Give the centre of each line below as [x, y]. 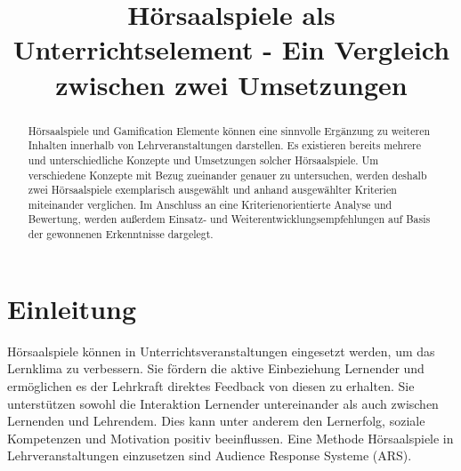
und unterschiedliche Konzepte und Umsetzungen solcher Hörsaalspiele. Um [203, 160]
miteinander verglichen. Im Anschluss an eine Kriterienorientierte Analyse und [210, 204]
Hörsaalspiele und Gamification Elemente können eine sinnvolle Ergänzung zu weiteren [229, 130]
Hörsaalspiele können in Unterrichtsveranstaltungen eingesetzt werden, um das [221, 351]
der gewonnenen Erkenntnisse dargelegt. [121, 234]
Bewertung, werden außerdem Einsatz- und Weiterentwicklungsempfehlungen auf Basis [229, 219]
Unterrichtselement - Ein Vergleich [231, 49]
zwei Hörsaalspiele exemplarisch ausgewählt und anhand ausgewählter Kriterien [212, 190]
